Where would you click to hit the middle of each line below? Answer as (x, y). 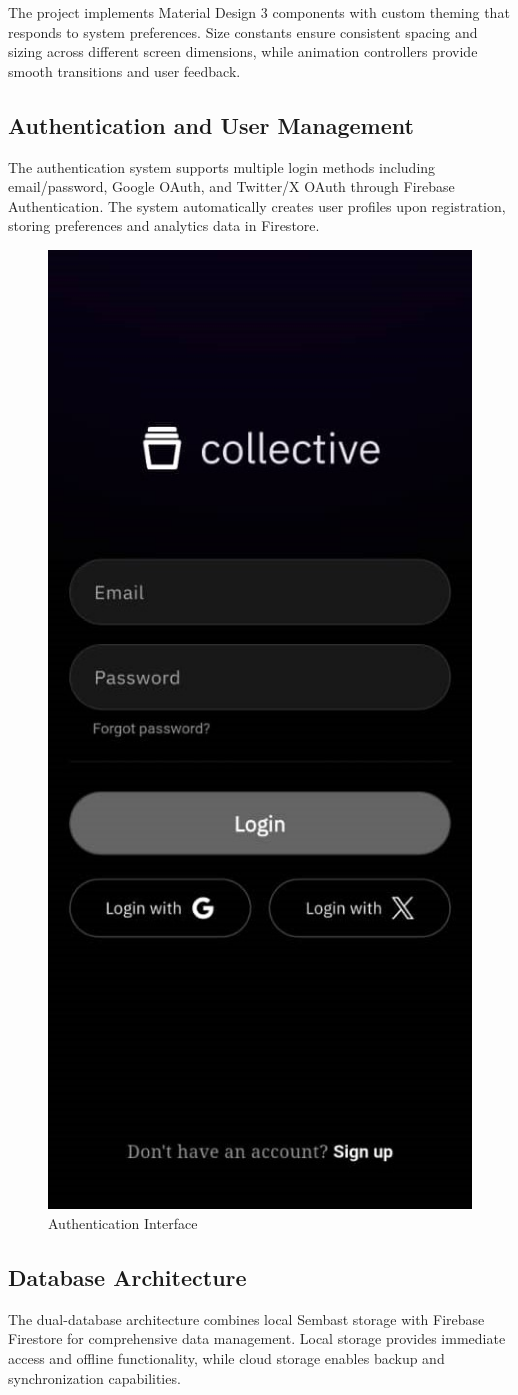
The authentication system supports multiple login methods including (222, 166)
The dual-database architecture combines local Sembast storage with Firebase (246, 1318)
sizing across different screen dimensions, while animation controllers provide (243, 51)
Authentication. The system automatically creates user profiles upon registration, (257, 205)
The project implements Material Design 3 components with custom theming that (259, 12)
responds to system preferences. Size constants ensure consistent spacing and (243, 31)
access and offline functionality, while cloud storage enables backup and (226, 1358)
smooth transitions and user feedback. (124, 70)
